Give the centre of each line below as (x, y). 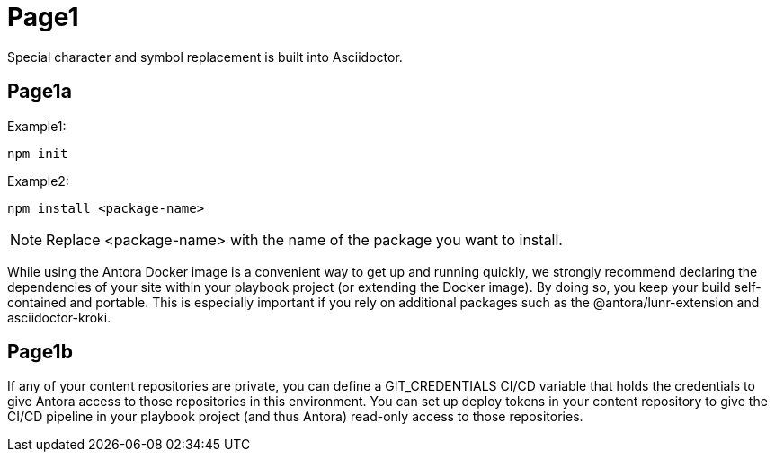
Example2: (38, 181)
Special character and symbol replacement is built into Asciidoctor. (205, 57)
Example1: (37, 126)
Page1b (40, 352)
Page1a (40, 92)
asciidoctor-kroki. (59, 317)
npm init (38, 153)
